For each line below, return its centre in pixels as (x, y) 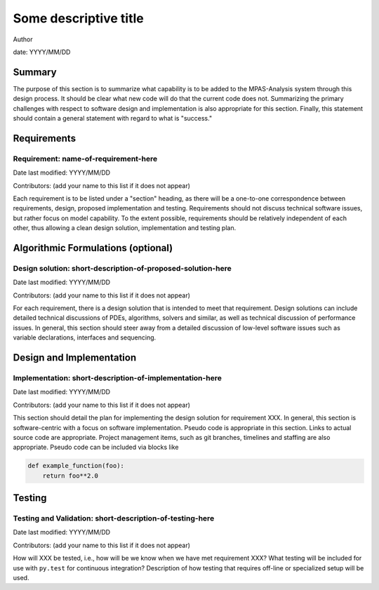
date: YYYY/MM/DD (42, 52)
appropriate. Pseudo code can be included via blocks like (96, 447)
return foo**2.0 (70, 476)
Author (23, 39)
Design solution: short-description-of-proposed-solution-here (122, 268)
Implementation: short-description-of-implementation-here (118, 378)
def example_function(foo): (76, 466)
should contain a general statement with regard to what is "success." (113, 119)
